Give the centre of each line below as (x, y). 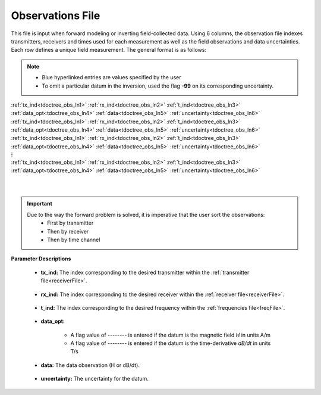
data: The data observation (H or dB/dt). (90, 365)
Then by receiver (68, 231)
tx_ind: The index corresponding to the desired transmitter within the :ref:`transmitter (145, 272)
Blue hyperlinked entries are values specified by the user (111, 77)
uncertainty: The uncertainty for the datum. (95, 379)
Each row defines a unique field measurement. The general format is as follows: (109, 50)
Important (40, 204)
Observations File (56, 15)
